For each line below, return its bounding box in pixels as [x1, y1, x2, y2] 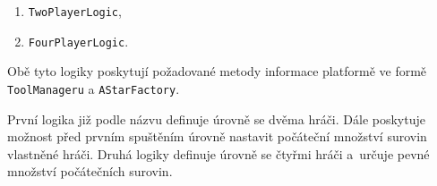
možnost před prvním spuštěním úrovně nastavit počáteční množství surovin [7, 127, 427, 146]
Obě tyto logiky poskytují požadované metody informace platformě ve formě [7, 62, 427, 80]
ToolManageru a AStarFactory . [7, 79, 180, 97]
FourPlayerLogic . [28, 31, 129, 50]
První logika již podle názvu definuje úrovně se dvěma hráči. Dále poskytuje [7, 109, 425, 128]
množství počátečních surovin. [7, 162, 173, 181]
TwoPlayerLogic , [28, 2, 122, 20]
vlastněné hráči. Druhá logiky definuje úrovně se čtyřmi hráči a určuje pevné [7, 144, 430, 163]
